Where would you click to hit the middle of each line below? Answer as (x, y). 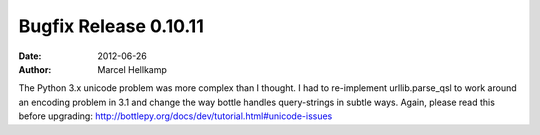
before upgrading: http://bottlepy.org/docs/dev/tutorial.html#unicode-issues (175, 116)
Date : (30, 56)
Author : (35, 69)
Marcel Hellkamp (132, 69)
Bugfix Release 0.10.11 (111, 26)
